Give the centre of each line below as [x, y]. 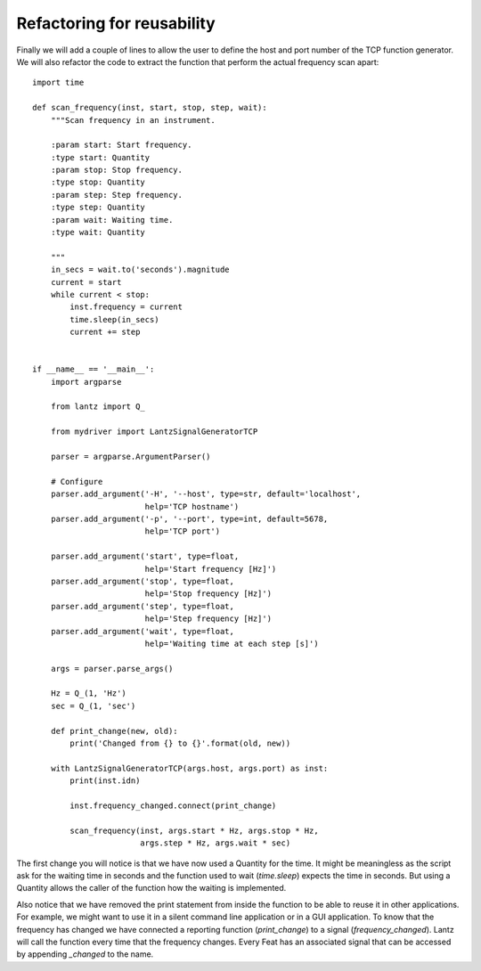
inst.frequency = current [126, 307]
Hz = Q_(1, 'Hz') [88, 694]
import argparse [86, 382]
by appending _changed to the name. [85, 954]
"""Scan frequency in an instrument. [133, 120]
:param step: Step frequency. [116, 195]
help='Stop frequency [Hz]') [208, 594]
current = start [86, 282]
